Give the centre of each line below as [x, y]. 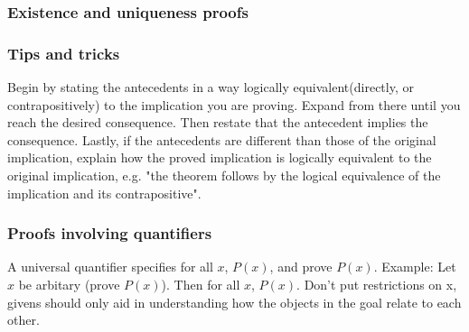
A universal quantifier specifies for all [110, 267]
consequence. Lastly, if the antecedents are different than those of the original [222, 139]
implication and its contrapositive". [104, 193]
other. [23, 320]
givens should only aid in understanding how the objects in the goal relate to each [234, 302]
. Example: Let [415, 267]
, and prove [301, 267]
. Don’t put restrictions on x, [377, 285]
